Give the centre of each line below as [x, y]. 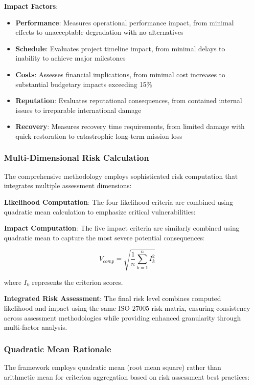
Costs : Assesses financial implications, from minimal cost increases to [120, 74]
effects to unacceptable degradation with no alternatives [99, 32]
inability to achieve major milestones [70, 58]
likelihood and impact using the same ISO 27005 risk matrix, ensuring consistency [127, 308]
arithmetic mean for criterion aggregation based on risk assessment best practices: [127, 376]
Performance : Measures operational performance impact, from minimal [125, 22]
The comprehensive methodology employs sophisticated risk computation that [121, 176]
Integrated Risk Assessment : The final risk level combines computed [113, 298]
